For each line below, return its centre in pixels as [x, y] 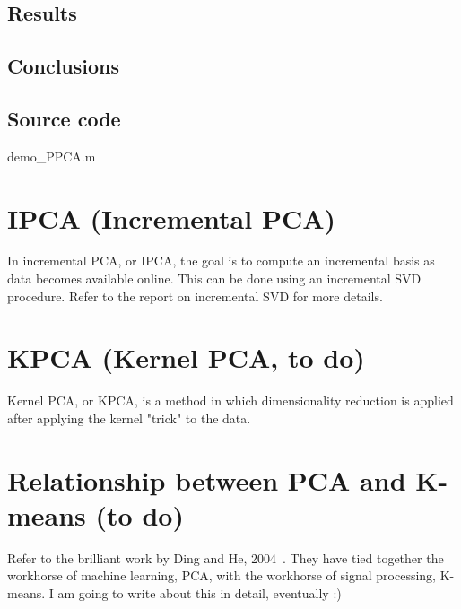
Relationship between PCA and [207, 479]
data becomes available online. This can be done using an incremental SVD [214, 278]
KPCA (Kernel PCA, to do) [186, 357]
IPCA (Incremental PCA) [172, 217]
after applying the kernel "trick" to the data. [129, 418]
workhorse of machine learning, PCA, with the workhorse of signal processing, [222, 575]
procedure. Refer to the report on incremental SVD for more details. [195, 296]
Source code [64, 118]
